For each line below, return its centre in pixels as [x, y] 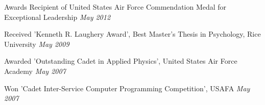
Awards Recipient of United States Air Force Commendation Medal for [115, 7]
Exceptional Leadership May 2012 [57, 17]
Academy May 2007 [35, 71]
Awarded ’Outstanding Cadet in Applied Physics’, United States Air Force [121, 61]
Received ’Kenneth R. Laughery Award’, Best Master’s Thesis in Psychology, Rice [132, 34]
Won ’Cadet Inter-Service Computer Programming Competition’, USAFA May [127, 88]
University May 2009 [37, 44]
